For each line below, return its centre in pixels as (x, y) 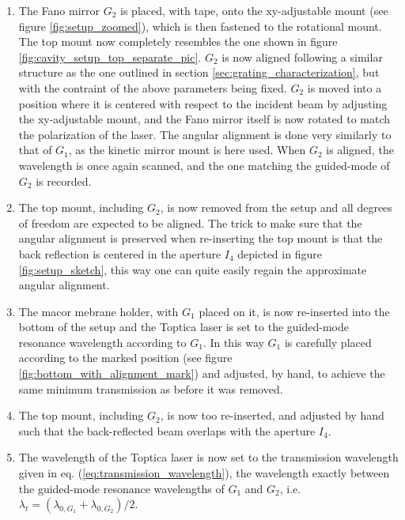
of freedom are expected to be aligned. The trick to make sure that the (190, 222)
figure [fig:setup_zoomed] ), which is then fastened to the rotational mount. (200, 26)
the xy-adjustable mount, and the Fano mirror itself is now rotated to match (204, 119)
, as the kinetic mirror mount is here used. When (187, 150)
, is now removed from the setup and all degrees (276, 207)
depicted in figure (280, 253)
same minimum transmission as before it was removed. (151, 388)
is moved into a (344, 87)
